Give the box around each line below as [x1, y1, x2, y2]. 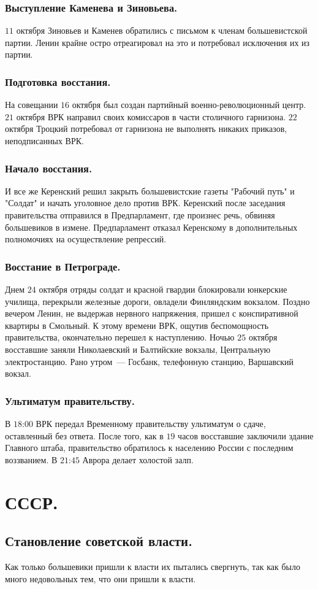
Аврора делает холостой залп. [82, 453, 194, 466]
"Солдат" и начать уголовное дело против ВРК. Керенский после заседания [5, 196, 286, 209]
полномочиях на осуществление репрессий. [5, 233, 167, 245]
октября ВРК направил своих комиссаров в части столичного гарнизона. [16, 110, 286, 123]
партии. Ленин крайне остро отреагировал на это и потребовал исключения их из [5, 36, 310, 48]
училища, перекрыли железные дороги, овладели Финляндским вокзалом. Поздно [5, 294, 310, 307]
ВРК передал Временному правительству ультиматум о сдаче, [36, 417, 266, 429]
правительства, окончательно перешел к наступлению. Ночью [5, 331, 235, 344]
